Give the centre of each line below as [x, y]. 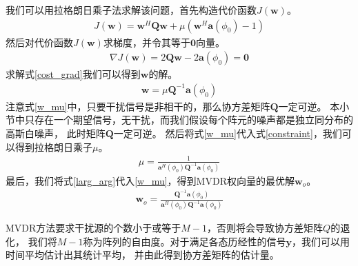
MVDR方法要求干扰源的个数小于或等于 [93, 228]
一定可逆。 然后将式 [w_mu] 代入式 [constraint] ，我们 [228, 133]
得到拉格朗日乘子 [53, 146]
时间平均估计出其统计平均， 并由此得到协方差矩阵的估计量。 [142, 255]
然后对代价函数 [39, 42]
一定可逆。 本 [309, 106]
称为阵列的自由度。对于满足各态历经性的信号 [185, 241]
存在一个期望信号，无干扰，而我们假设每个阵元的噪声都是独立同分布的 [193, 120]
